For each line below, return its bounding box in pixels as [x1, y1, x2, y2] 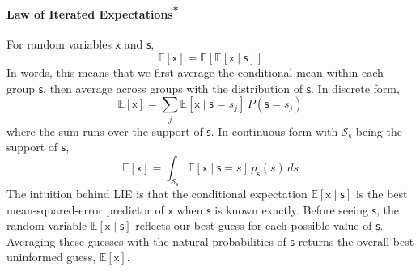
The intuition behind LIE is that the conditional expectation [6, 184, 308, 201]
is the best [355, 184, 408, 201]
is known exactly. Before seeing [214, 201, 368, 218]
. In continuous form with [210, 122, 338, 139]
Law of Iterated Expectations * [6, 2, 179, 22]
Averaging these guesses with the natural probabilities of [6, 232, 286, 249]
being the [355, 122, 402, 139]
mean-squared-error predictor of [6, 201, 164, 218]
